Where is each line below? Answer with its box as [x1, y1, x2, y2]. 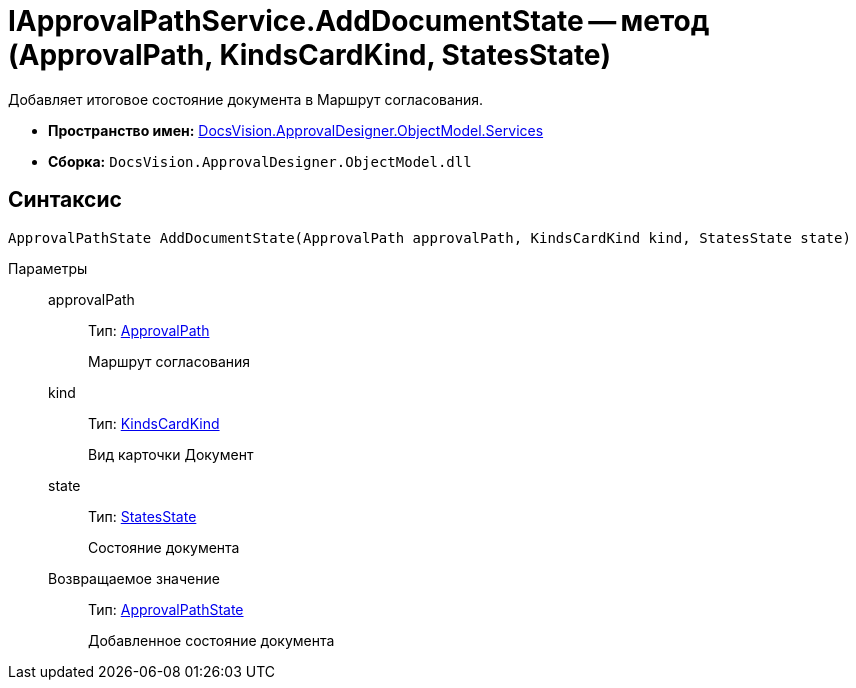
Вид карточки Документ [88, 445, 254, 463]
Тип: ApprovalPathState [88, 600, 244, 618]
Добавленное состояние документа [88, 631, 335, 649]
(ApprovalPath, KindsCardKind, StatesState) [8, 38, 612, 72]
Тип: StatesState [88, 507, 197, 525]
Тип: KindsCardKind [88, 414, 220, 432]
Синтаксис [8, 187, 122, 213]
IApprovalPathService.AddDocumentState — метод [8, 4, 710, 38]
